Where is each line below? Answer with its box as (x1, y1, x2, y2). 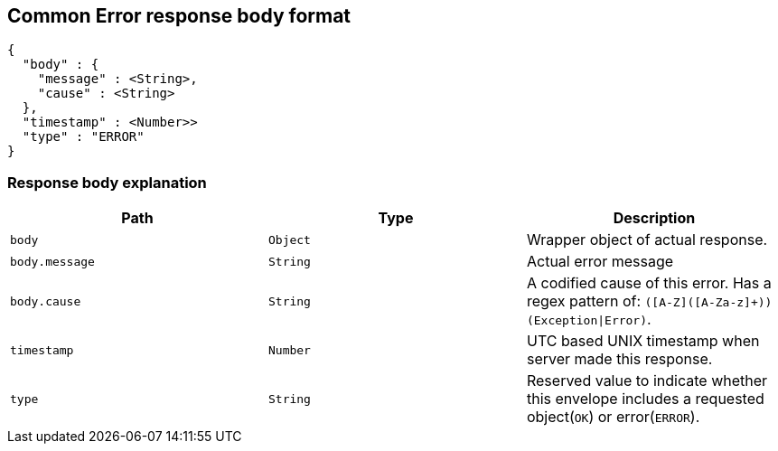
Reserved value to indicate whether (526, 371, 768, 390)
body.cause (10, 294, 81, 308)
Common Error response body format (7, 5, 352, 27)
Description (613, 209, 696, 228)
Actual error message (526, 252, 674, 271)
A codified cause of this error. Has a (526, 274, 772, 293)
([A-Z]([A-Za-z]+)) (644, 296, 773, 310)
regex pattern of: (526, 292, 641, 311)
